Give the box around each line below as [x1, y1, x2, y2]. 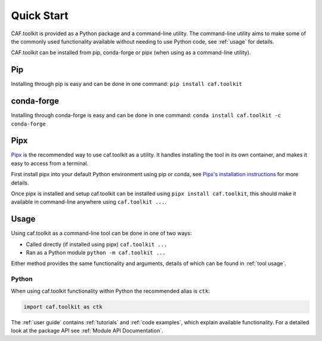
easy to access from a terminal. [11, 159, 89, 167]
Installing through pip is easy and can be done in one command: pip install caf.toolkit [11, 81, 243, 88]
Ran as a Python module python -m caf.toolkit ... [26, 249, 166, 256]
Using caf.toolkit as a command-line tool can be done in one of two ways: [11, 230, 192, 237]
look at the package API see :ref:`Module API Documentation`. [11, 327, 163, 334]
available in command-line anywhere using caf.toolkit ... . [11, 198, 167, 205]
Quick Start [11, 9, 69, 22]
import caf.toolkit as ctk [23, 303, 103, 310]
